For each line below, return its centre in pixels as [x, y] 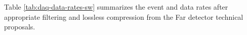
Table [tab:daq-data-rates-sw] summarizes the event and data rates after [116, 7]
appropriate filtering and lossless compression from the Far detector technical [124, 16]
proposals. [20, 27]
